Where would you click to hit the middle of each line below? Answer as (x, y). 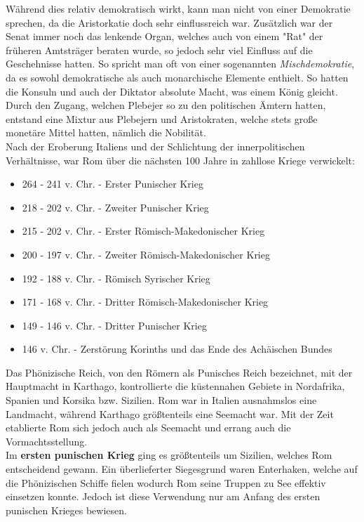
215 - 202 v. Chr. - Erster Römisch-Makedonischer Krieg (143, 231)
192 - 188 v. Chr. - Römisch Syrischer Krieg (116, 278)
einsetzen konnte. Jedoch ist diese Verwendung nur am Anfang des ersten (163, 496)
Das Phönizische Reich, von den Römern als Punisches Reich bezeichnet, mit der (179, 372)
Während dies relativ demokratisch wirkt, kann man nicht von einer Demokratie (178, 8)
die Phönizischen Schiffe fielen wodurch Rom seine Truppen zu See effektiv (166, 482)
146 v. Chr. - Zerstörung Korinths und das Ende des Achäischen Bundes (177, 349)
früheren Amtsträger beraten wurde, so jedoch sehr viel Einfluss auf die (159, 50)
